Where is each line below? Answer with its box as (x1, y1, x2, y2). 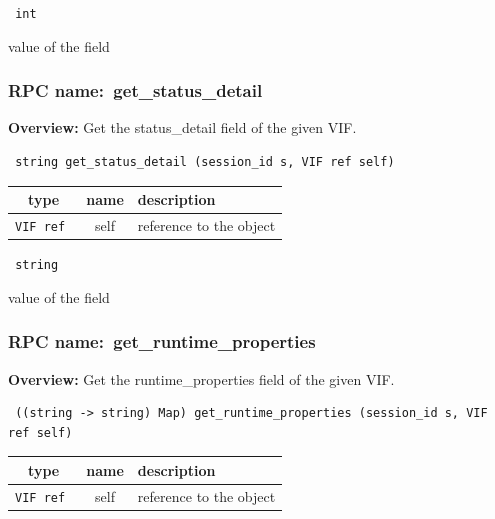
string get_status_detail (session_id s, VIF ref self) (15, 155, 395, 170)
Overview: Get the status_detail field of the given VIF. (8, 117, 357, 138)
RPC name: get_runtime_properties (8, 329, 316, 354)
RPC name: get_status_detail (8, 78, 263, 103)
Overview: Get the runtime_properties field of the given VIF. (8, 368, 395, 389)
